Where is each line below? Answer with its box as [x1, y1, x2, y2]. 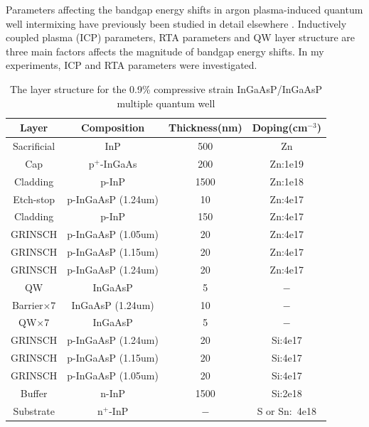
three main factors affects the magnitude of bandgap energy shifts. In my [6, 43, 324, 58]
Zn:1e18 [269, 173, 304, 188]
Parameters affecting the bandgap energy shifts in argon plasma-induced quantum [6, 2, 363, 16]
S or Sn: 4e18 [257, 403, 316, 418]
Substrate [13, 403, 55, 418]
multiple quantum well [117, 95, 215, 110]
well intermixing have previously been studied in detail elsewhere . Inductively [6, 16, 347, 31]
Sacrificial [13, 139, 55, 153]
